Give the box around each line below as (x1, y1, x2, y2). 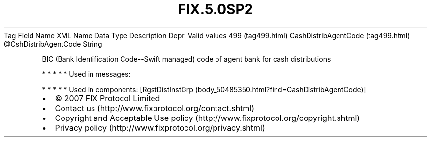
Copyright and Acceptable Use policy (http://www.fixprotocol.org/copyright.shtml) (55, 113, 360, 123)
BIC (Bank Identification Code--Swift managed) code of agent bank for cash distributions (42, 54, 331, 63)
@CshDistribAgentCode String (4, 39, 102, 48)
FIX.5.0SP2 (178, 1, 253, 18)
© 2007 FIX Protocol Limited (55, 93, 160, 103)
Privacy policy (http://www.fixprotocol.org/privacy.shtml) (55, 122, 265, 133)
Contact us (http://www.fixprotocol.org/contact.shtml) (55, 103, 255, 113)
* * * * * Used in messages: (42, 70, 131, 78)
